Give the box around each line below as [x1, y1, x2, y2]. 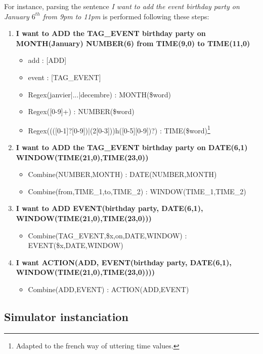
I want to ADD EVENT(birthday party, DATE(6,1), [16, 203, 203, 214]
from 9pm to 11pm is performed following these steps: [42, 11, 209, 21]
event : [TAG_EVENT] [28, 72, 101, 82]
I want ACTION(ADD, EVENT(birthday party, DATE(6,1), [16, 257, 232, 267]
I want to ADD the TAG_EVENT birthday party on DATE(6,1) [16, 142, 248, 152]
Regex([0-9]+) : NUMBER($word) [28, 106, 135, 117]
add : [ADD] [28, 55, 67, 65]
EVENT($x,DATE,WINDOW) [28, 240, 123, 251]
